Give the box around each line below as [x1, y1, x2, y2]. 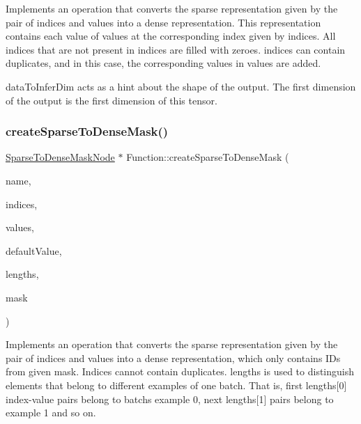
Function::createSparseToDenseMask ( [126, 150, 289, 164]
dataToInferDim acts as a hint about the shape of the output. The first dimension [6, 79, 356, 93]
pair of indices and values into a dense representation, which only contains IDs [6, 350, 341, 365]
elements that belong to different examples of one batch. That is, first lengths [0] [6, 377, 347, 392]
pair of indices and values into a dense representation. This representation [6, 15, 321, 29]
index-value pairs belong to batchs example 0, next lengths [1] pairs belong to [6, 391, 334, 406]
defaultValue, [6, 243, 62, 258]
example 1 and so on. [6, 405, 96, 420]
